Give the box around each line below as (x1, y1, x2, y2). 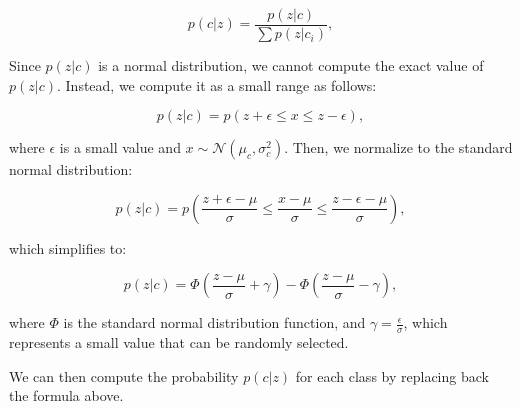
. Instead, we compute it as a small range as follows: (57, 74, 377, 95)
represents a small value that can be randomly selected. (9, 332, 349, 353)
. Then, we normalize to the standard (284, 137, 513, 158)
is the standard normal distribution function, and (63, 312, 366, 333)
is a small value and (59, 137, 181, 158)
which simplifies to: (9, 237, 127, 258)
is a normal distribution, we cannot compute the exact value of (98, 55, 484, 76)
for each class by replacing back (295, 365, 489, 386)
